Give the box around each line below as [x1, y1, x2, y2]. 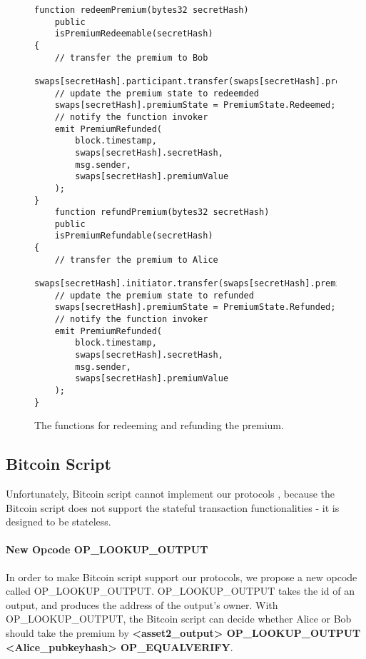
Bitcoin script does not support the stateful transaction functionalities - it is [6, 500, 340, 515]
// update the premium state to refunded [54, 290, 254, 301]
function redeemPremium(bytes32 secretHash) [34, 5, 249, 15]
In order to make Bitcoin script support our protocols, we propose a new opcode [6, 569, 357, 584]
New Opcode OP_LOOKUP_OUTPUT [6, 542, 208, 557]
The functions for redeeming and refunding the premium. [34, 418, 284, 433]
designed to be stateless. [6, 514, 111, 529]
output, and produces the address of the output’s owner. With [6, 597, 278, 612]
